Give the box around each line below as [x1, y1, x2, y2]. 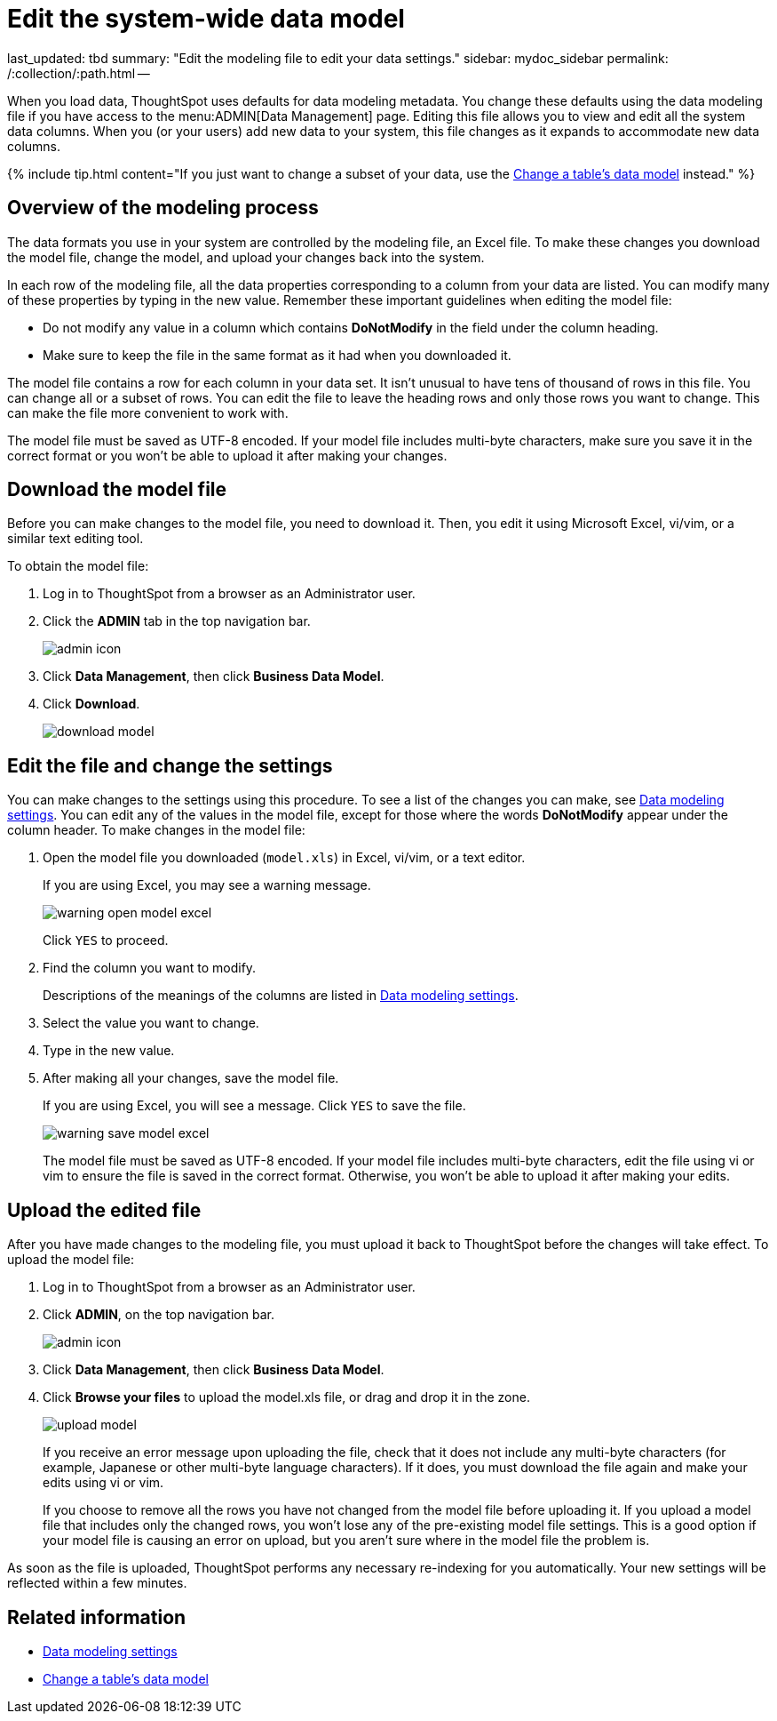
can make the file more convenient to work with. [7, 404, 289, 420]
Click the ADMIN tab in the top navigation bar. [43, 613, 311, 629]
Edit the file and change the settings [7, 754, 333, 777]
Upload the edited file [7, 1198, 202, 1221]
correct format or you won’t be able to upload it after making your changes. [7, 447, 448, 463]
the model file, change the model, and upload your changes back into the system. [7, 249, 485, 265]
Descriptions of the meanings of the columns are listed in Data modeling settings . [43, 988, 519, 1004]
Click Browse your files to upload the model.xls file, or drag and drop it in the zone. [43, 1389, 530, 1405]
